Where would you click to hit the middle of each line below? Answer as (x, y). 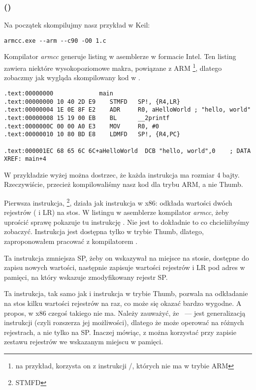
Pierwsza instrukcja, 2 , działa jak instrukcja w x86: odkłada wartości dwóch (118, 202)
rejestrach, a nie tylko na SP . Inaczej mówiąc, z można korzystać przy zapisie (120, 332)
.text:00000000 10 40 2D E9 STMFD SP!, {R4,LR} (92, 102)
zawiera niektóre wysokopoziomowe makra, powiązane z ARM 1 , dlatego (113, 67)
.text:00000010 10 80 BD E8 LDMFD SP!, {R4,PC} (92, 135)
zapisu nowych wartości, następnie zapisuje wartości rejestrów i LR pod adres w (125, 267)
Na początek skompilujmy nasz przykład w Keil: (77, 25)
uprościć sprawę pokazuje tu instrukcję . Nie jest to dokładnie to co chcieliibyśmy (127, 222)
